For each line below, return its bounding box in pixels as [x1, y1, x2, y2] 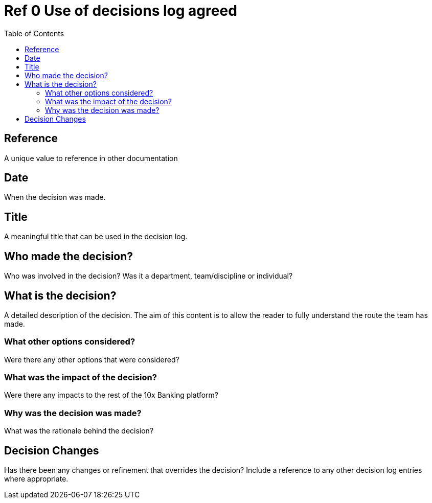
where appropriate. [4, 474, 69, 484]
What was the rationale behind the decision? [4, 426, 154, 436]
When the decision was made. [4, 193, 106, 202]
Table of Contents [4, 29, 64, 38]
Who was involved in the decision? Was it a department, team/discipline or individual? [4, 271, 293, 281]
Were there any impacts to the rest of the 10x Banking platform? [4, 391, 218, 400]
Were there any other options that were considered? [4, 355, 179, 364]
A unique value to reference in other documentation [4, 153, 178, 163]
